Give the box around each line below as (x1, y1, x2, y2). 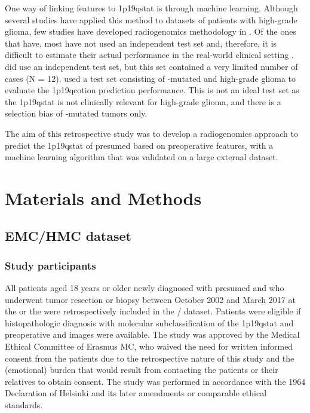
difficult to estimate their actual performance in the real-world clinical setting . (5, 48, 294, 61)
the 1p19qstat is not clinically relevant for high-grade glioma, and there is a (5, 95, 281, 108)
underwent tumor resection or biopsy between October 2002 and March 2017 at (5, 293, 296, 305)
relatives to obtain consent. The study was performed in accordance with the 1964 (5, 375, 306, 387)
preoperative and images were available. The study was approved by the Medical (5, 328, 300, 341)
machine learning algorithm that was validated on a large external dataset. (5, 151, 278, 163)
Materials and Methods (5, 185, 202, 210)
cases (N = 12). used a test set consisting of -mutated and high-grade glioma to (5, 72, 296, 84)
